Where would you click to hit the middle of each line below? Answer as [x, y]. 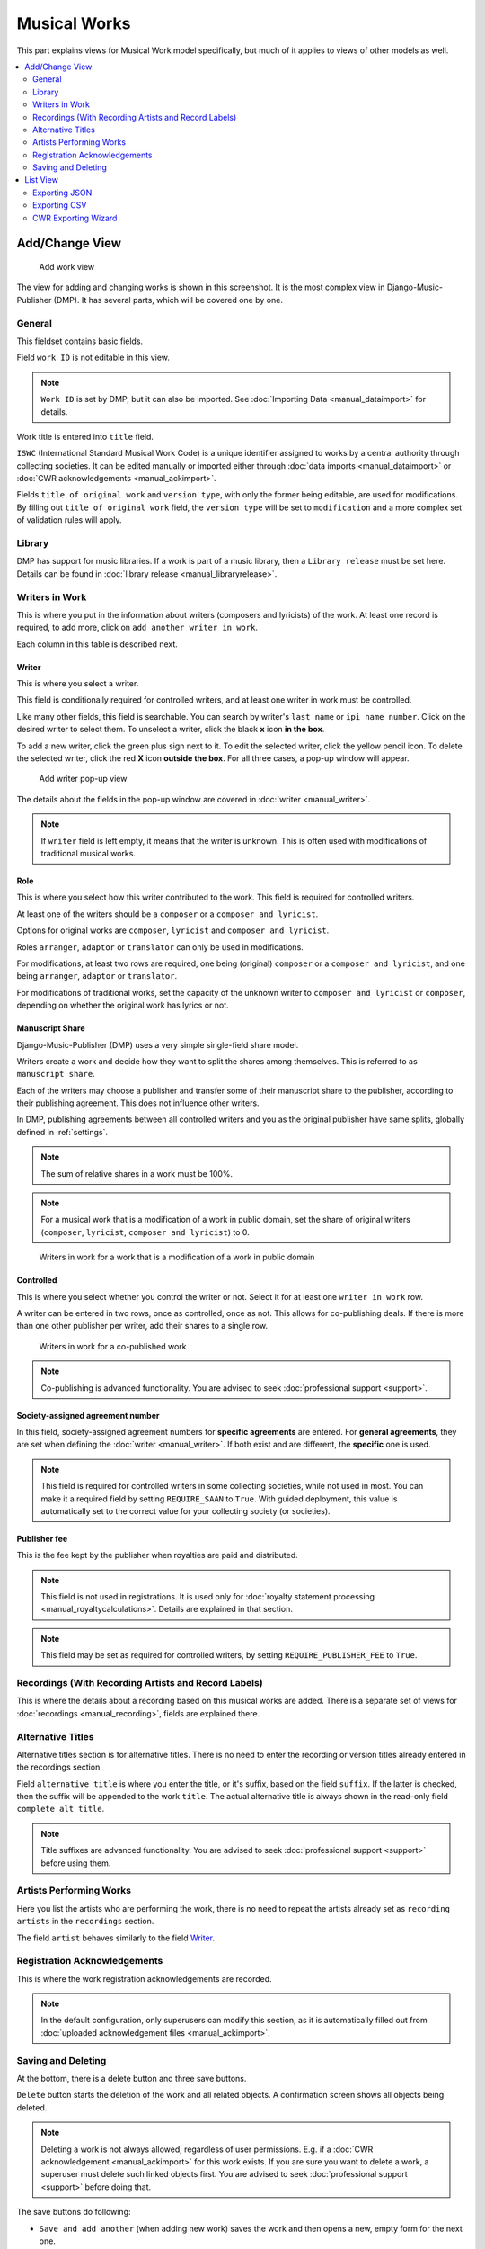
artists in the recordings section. [85, 1922]
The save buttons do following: [74, 2212]
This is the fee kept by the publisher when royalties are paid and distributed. [157, 1555]
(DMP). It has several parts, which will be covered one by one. [168, 300]
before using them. [76, 1863]
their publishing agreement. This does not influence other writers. [138, 1103]
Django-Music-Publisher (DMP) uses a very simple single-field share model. [158, 1044]
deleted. [32, 2107]
